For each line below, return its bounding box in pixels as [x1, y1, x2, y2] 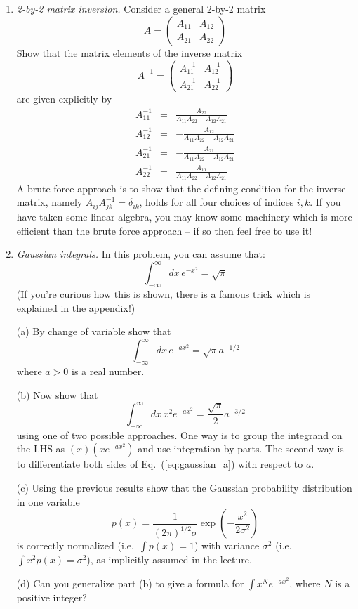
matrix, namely [16, 195, 83, 209]
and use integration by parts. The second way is [138, 441, 344, 456]
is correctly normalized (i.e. [16, 538, 134, 553]
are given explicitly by [16, 91, 112, 106]
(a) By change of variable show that [16, 324, 171, 339]
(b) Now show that [16, 387, 98, 402]
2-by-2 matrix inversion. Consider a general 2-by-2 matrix [16, 1, 266, 15]
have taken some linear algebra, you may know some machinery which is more [16, 209, 352, 224]
